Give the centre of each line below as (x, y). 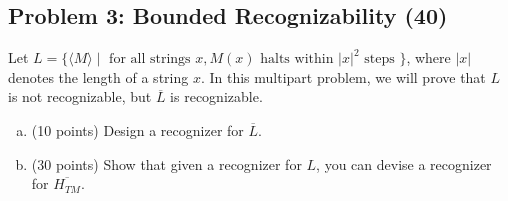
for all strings (150, 59)
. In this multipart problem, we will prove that (343, 76)
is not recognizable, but (80, 96)
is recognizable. (216, 96)
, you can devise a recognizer (404, 163)
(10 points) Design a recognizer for (137, 129)
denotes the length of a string (98, 76)
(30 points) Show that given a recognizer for (166, 163)
